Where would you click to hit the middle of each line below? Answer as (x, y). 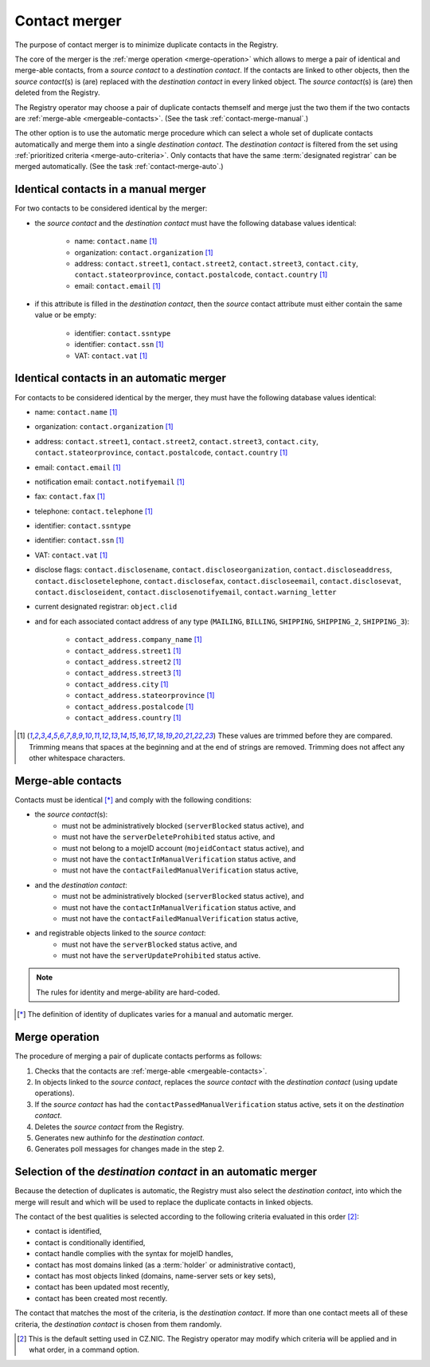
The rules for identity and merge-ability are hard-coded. (128, 992)
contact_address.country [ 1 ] (128, 717)
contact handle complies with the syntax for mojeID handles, (134, 1254)
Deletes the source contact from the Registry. (109, 1127)
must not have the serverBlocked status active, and (150, 944)
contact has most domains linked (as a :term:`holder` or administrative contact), (165, 1265)
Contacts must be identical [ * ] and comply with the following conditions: (133, 800)
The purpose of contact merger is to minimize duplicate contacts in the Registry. (147, 45)
